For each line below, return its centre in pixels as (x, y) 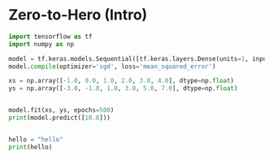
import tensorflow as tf (50, 37)
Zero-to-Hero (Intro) (78, 15)
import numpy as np (41, 44)
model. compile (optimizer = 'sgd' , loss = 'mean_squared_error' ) (113, 67)
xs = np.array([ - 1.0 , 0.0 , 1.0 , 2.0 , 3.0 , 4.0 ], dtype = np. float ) (121, 81)
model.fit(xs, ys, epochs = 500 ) (61, 110)
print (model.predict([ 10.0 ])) (60, 118)
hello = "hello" (36, 140)
